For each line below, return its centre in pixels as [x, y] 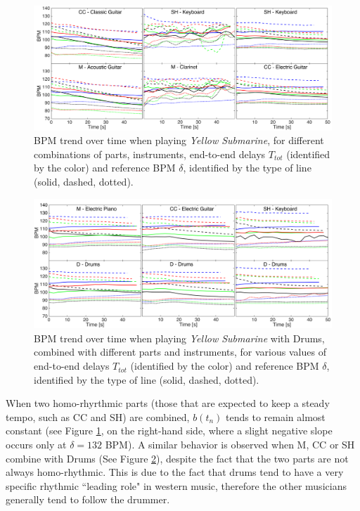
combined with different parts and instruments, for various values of [180, 352]
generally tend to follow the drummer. [88, 499]
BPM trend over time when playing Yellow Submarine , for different [179, 140]
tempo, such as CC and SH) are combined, [98, 416]
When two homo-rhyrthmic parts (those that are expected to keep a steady [168, 403]
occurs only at [36, 445]
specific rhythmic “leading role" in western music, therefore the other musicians [176, 485]
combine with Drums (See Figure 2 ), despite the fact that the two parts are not [177, 458]
